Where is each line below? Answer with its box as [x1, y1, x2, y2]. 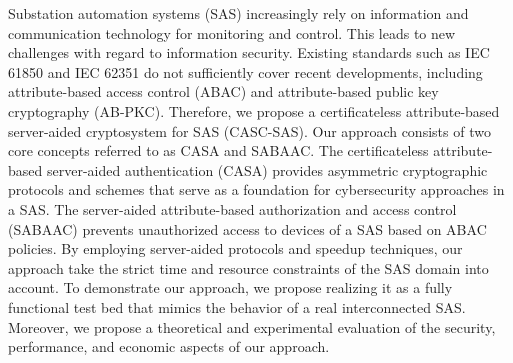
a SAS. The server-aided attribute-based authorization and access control [8, 198, 457, 219]
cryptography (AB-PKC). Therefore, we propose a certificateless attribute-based [8, 100, 500, 121]
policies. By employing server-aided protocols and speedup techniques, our [8, 238, 463, 259]
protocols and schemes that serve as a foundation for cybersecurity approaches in [8, 179, 505, 200]
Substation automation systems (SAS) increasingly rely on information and [8, 3, 469, 23]
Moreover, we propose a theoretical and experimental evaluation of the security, [8, 316, 496, 337]
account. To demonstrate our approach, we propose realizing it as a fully [8, 277, 453, 298]
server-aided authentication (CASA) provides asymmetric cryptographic [46, 159, 488, 180]
